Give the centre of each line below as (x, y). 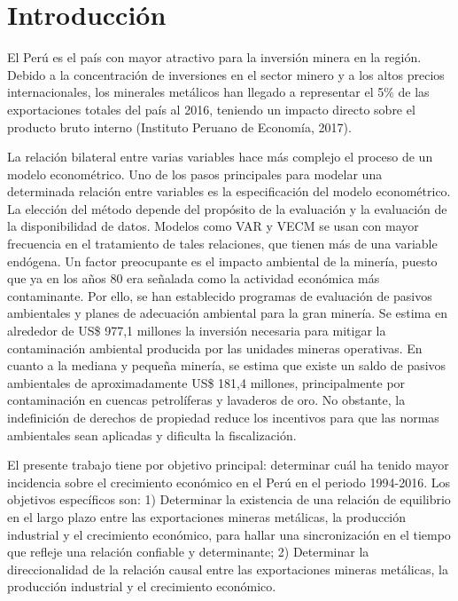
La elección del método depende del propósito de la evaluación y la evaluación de (227, 208)
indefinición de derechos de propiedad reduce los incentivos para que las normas (223, 417)
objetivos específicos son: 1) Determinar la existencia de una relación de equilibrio (229, 499)
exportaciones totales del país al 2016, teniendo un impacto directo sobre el (211, 109)
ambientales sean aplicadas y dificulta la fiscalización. (152, 435)
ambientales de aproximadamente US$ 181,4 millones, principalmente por (206, 382)
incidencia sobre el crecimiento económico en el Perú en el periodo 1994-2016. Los (229, 482)
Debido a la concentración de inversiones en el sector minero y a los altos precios (226, 74)
